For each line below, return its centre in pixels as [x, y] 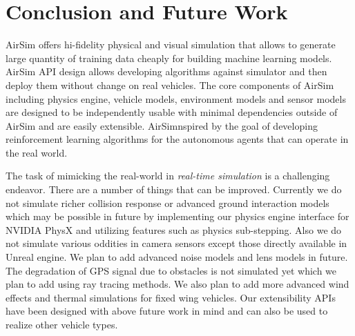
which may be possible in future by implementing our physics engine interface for [177, 216]
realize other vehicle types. [62, 324]
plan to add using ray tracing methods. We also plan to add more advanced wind [177, 284]
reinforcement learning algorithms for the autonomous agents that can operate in [177, 139]
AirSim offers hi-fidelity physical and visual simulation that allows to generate [171, 45]
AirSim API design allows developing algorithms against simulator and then [166, 71]
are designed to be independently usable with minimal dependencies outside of [172, 112]
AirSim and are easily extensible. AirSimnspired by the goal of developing [162, 125]
